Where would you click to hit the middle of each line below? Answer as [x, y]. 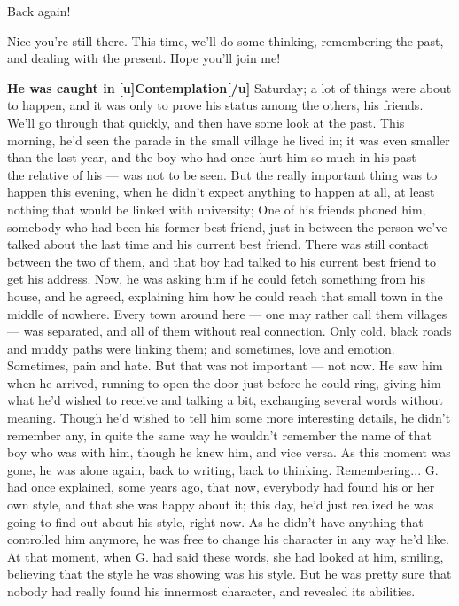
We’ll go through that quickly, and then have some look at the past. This [206, 122]
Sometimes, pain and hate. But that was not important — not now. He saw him [225, 365]
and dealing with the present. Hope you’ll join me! [144, 58]
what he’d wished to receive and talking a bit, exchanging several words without [225, 400]
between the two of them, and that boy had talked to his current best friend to [222, 261]
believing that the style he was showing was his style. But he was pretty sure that [229, 574]
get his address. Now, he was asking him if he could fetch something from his [216, 279]
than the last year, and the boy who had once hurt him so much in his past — [220, 157]
